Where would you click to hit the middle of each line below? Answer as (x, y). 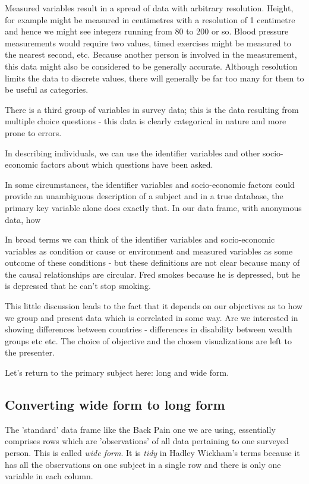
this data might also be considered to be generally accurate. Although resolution (151, 66)
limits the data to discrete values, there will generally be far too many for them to (154, 78)
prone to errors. (33, 132)
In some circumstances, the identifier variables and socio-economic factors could (150, 184)
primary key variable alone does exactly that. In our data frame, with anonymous (153, 207)
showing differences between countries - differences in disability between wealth (149, 329)
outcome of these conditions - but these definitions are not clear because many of (152, 263)
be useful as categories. (47, 89)
